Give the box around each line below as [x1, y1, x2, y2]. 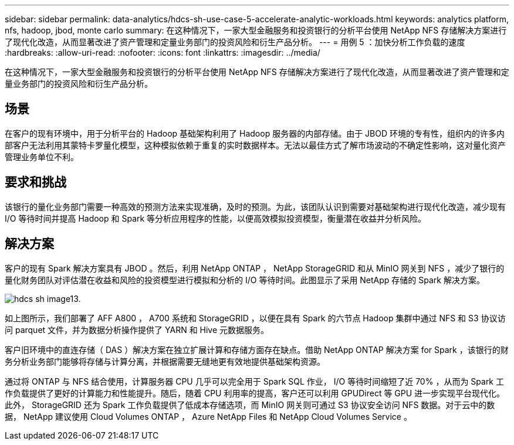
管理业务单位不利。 [5, 151, 79, 162]
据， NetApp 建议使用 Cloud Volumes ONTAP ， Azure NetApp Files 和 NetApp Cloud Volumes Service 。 [5, 411, 412, 422]
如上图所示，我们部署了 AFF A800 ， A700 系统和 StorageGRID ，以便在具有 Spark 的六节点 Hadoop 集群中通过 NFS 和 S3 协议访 [5, 312, 506, 323]
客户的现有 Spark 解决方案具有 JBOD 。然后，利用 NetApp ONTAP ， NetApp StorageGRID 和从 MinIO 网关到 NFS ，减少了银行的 [5, 263, 505, 273]
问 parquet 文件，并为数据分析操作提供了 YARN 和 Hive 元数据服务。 [5, 324, 269, 335]
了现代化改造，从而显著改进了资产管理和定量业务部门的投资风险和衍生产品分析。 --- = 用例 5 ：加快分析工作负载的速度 [5, 37, 465, 47]
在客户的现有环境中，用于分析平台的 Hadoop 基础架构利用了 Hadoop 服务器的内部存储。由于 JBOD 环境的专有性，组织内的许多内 [5, 128, 505, 138]
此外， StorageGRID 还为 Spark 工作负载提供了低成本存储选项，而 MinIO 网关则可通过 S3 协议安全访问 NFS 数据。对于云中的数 [5, 399, 495, 410]
